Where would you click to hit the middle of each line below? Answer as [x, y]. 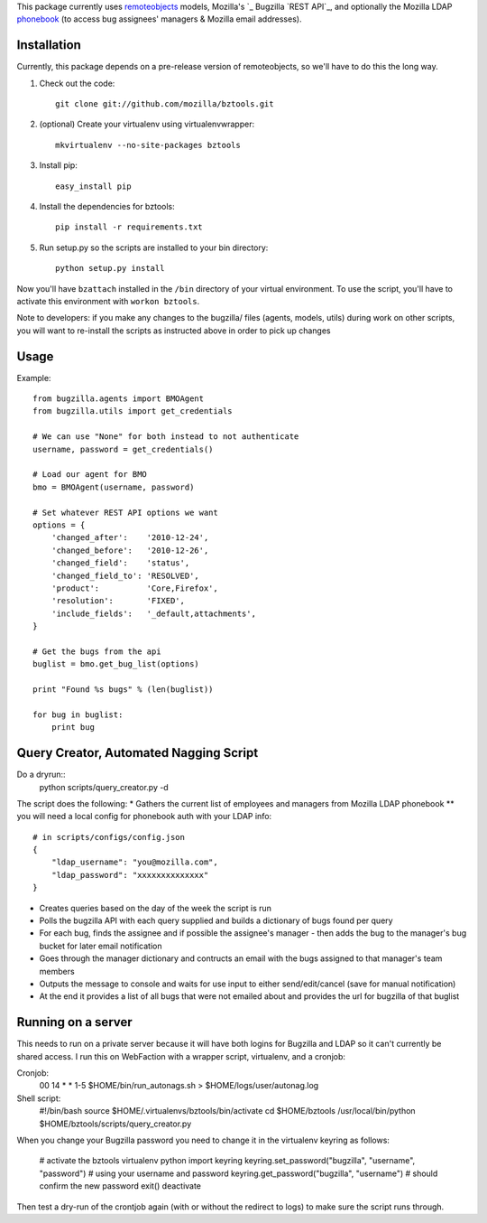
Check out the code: [77, 83]
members [57, 971]
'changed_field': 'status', [120, 563]
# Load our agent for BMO [90, 475]
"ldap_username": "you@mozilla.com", [134, 862]
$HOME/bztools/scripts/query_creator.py [115, 1124]
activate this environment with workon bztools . [108, 301]
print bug [73, 728]
